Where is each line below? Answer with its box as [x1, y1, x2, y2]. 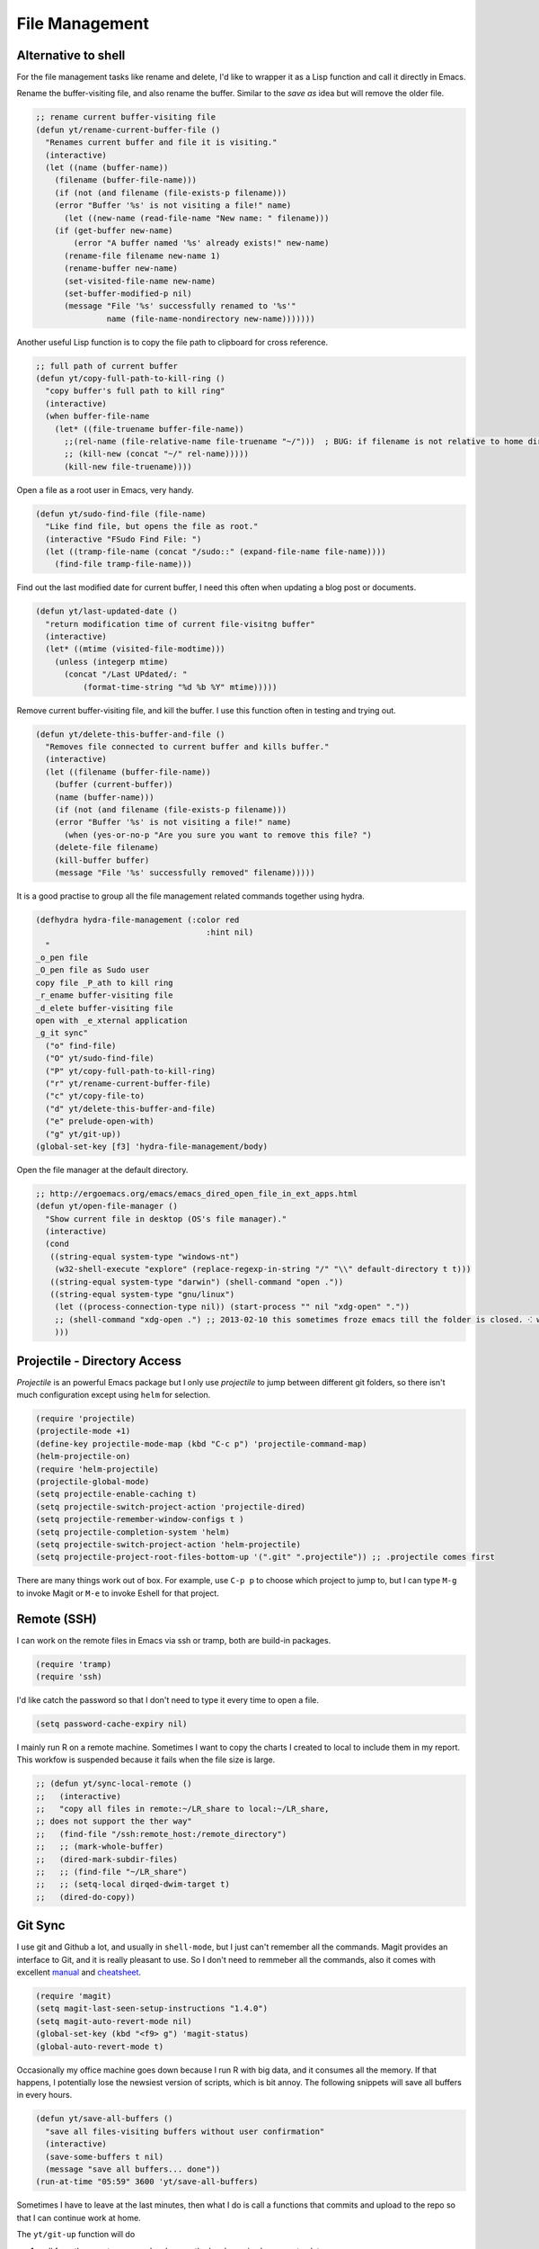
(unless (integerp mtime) [54, 657, 169, 667]
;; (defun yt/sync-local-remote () [35, 1779, 192, 1789]
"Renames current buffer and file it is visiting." [45, 138, 278, 148]
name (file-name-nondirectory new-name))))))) [106, 313, 315, 324]
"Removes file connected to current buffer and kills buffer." [45, 741, 330, 751]
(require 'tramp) [35, 1659, 112, 1669]
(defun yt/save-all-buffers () [35, 2114, 174, 2124]
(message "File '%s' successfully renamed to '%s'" [64, 301, 296, 311]
